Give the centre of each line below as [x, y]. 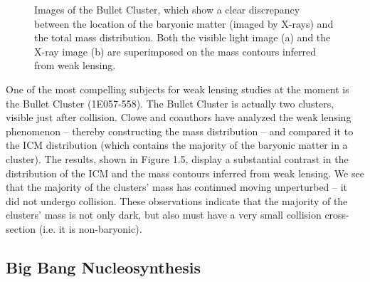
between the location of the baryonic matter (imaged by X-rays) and [184, 23]
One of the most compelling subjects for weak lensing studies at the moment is [178, 89]
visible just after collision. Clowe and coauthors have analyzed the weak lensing [179, 117]
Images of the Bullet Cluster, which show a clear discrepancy [167, 9]
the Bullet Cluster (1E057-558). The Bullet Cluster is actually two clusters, [170, 103]
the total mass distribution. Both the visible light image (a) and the [183, 37]
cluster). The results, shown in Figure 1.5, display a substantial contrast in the [177, 158]
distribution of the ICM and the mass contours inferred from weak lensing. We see [185, 173]
